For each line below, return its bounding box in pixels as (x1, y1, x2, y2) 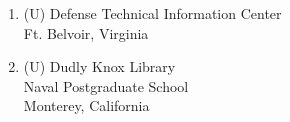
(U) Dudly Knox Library (23, 56, 176, 77)
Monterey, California (23, 95, 150, 116)
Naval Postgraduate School (23, 75, 189, 96)
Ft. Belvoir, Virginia (23, 22, 149, 43)
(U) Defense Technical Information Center (23, 3, 282, 23)
